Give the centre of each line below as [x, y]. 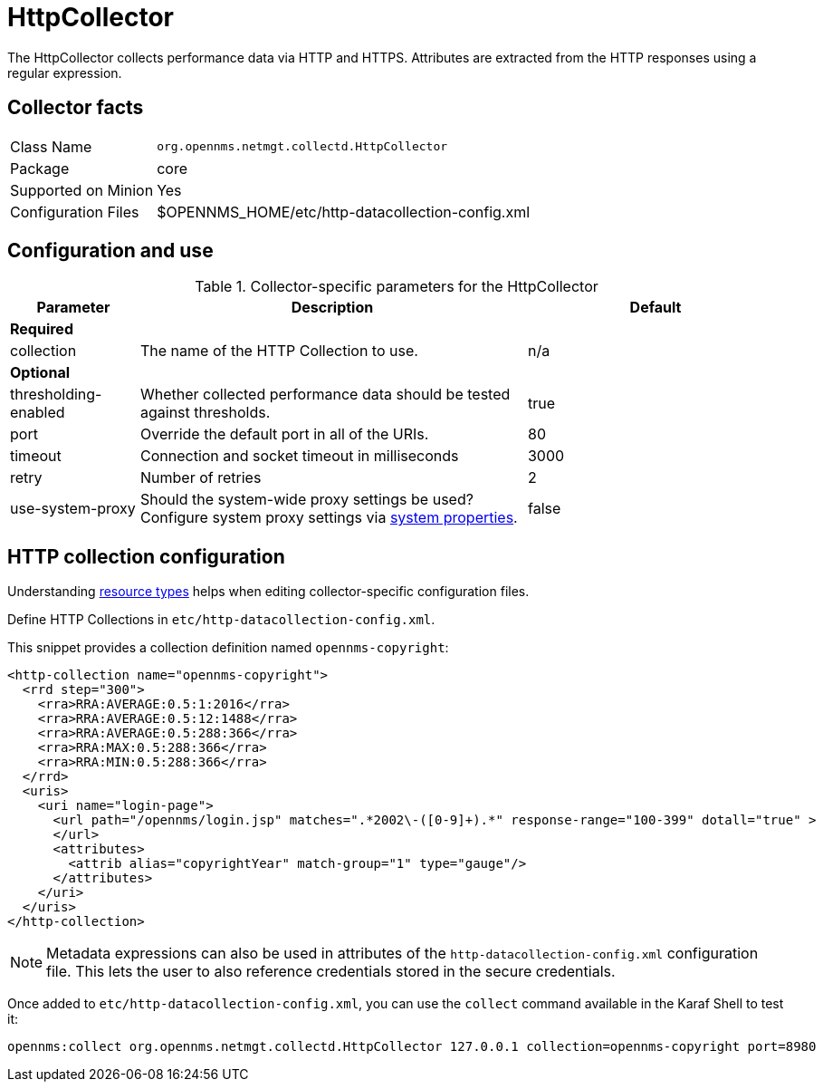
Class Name [51, 146]
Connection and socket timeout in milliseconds [299, 456]
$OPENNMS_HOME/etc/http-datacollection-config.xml [344, 212]
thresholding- [56, 395]
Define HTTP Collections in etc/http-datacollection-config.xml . [221, 620]
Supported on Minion [82, 190]
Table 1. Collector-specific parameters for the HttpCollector [397, 287]
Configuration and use [110, 251]
